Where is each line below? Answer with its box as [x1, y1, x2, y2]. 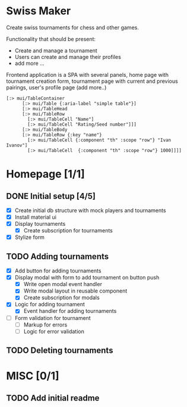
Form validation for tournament [14, 314, 91, 321]
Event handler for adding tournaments [23, 307, 117, 315]
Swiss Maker [6, 4, 71, 18]
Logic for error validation [23, 328, 84, 335]
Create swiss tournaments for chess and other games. [6, 24, 140, 31]
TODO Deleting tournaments [6, 346, 113, 356]
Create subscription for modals [23, 294, 100, 302]
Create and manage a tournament [14, 46, 98, 54]
